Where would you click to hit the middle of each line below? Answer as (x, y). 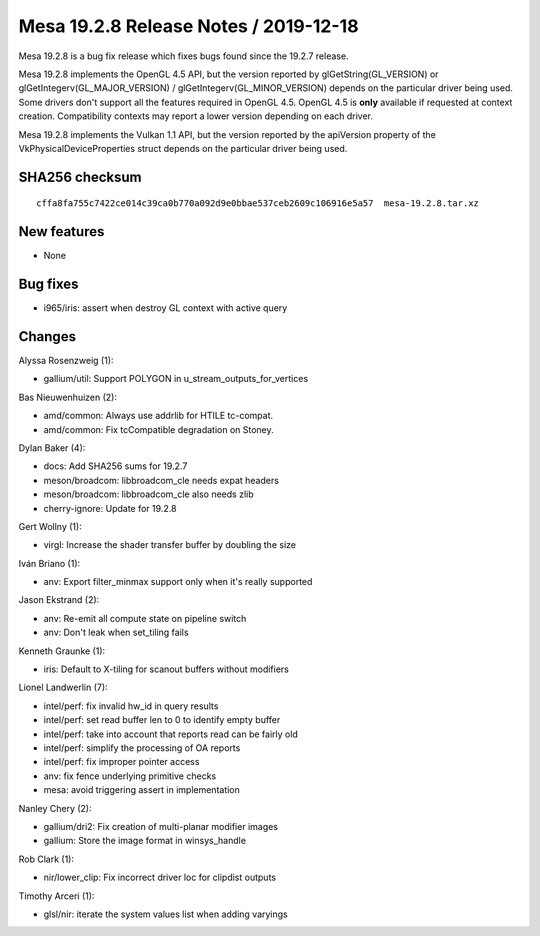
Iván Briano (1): (49, 563)
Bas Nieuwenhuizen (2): (67, 397)
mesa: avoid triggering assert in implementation (141, 790)
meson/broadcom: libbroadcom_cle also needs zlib (148, 494)
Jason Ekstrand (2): (59, 600)
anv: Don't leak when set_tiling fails (116, 632)
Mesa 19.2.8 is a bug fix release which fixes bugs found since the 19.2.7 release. (183, 56)
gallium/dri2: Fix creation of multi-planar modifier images (161, 826)
